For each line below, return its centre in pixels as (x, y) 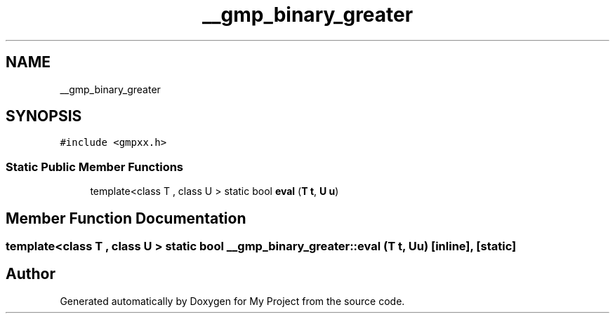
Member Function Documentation (126, 218)
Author (31, 274)
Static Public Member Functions (95, 167)
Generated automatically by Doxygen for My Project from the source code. (232, 301)
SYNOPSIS (44, 116)
